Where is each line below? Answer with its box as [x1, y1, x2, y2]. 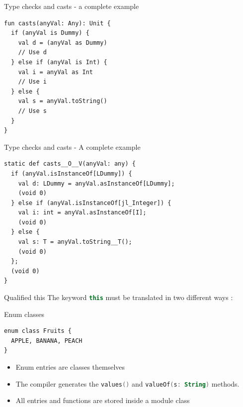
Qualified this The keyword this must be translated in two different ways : [4, 292, 233, 303]
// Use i [18, 78, 47, 86]
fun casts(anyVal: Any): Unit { [4, 19, 111, 27]
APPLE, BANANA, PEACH [11, 337, 82, 344]
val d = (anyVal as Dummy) [18, 39, 107, 46]
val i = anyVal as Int [18, 68, 93, 76]
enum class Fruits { [4, 327, 72, 335]
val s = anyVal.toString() [18, 98, 107, 105]
